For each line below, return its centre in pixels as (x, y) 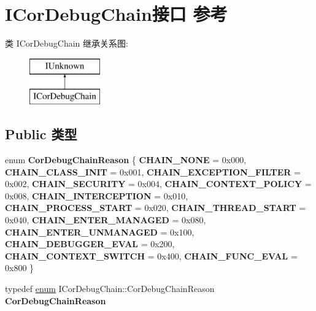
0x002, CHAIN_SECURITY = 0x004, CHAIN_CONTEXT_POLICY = (158, 184)
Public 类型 (41, 134)
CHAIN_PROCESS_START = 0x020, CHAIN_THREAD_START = (156, 208)
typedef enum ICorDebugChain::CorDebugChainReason (110, 289)
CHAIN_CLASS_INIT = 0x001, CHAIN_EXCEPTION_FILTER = (153, 171)
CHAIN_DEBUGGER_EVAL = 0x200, (90, 244)
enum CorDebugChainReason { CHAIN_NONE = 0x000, (126, 160)
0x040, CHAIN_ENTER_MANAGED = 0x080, (106, 220)
